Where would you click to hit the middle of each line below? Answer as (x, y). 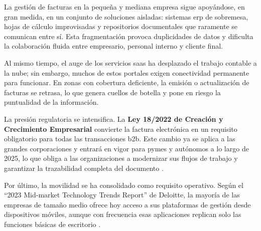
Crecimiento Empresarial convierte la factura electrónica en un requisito (121, 129)
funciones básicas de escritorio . (52, 224)
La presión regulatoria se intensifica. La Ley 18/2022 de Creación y (114, 119)
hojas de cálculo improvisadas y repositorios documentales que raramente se (121, 26)
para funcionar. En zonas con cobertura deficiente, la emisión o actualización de (127, 82)
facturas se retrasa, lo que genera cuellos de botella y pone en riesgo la (112, 92)
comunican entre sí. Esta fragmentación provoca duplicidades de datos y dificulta (129, 36)
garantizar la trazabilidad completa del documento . (84, 168)
